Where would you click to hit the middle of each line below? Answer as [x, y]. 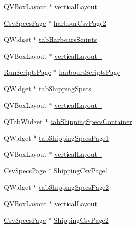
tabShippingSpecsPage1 [74, 137]
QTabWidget [23, 121]
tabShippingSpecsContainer [91, 121]
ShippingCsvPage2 [81, 219]
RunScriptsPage [27, 72]
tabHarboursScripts [68, 39]
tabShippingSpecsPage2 [74, 187]
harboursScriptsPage [90, 72]
